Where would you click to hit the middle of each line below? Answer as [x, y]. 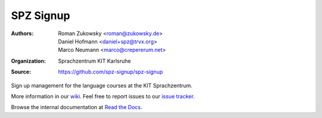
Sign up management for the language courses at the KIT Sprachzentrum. [102, 85]
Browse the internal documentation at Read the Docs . [77, 107]
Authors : [22, 33]
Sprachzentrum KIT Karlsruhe [95, 61]
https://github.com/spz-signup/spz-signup [111, 72]
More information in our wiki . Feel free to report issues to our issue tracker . [103, 96]
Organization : [28, 61]
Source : [21, 72]
